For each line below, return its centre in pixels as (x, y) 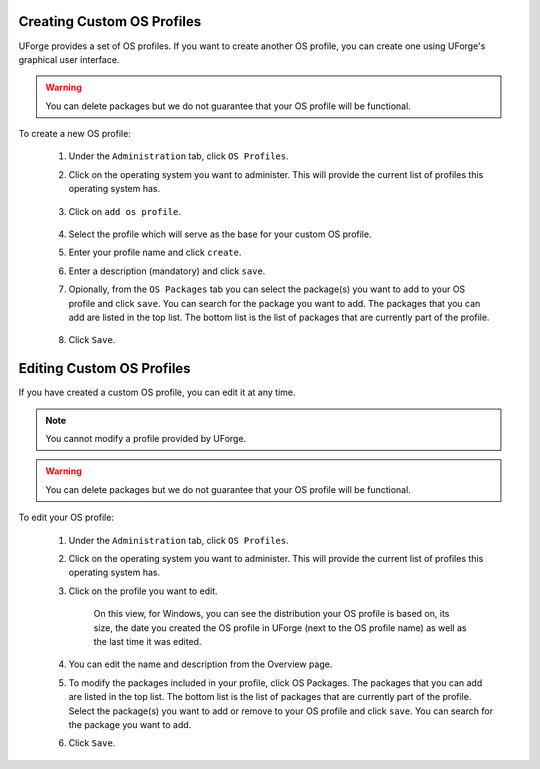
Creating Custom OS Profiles (110, 21)
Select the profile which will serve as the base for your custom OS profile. (220, 234)
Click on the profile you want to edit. (143, 591)
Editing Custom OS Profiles (104, 368)
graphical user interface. (69, 59)
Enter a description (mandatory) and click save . (167, 271)
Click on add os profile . (125, 211)
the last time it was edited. (147, 641)
